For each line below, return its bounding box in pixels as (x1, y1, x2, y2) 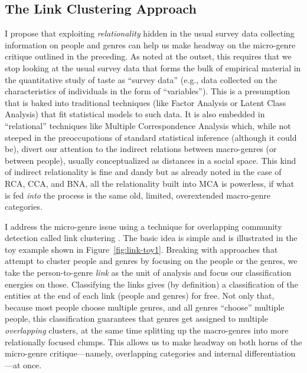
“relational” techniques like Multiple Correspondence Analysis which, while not (5, 119, 291, 131)
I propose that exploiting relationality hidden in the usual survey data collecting (5, 27, 295, 39)
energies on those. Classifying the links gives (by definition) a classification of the (5, 278, 298, 290)
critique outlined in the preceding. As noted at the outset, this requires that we (5, 50, 292, 62)
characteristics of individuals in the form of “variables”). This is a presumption (5, 85, 290, 97)
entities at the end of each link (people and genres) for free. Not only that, (5, 289, 275, 302)
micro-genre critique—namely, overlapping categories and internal (5, 347, 243, 359)
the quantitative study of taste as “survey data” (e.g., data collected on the (5, 73, 277, 85)
